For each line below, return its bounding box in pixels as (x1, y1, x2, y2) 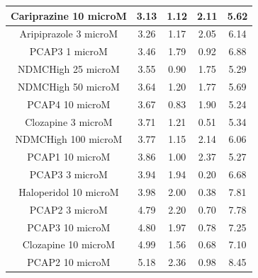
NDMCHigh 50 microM (18, 79, 120, 93)
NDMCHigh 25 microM (18, 62, 120, 76)
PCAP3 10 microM (27, 219, 111, 234)
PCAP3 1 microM (29, 44, 108, 59)
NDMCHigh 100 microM (15, 132, 123, 146)
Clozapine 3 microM (25, 114, 113, 129)
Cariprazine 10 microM (11, 8, 127, 23)
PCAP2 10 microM (27, 255, 111, 270)
